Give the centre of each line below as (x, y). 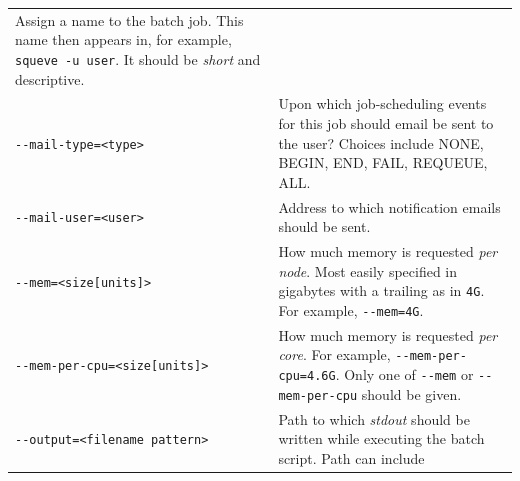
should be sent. (324, 226)
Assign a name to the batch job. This (129, 19)
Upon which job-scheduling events (382, 103)
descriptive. (50, 78)
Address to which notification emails (389, 206)
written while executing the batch (381, 438)
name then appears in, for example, (123, 39)
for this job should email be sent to (386, 123)
